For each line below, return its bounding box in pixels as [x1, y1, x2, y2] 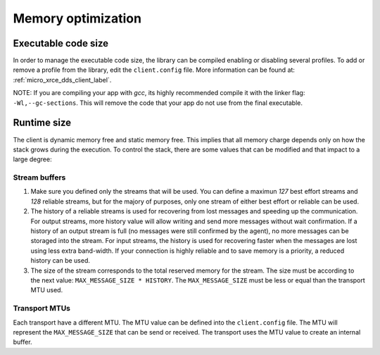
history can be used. [30, 256, 91, 265]
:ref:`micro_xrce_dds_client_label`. [13, 75, 112, 84]
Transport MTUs [13, 304, 70, 313]
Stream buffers [13, 173, 66, 182]
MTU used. [30, 286, 63, 294]
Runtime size [13, 117, 72, 129]
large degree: [13, 155, 52, 163]
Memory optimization [13, 11, 142, 26]
